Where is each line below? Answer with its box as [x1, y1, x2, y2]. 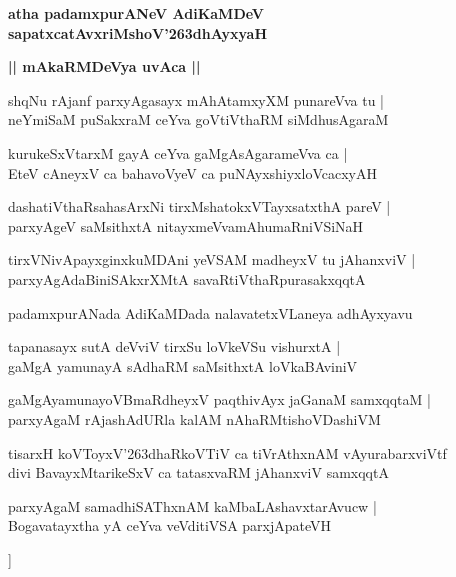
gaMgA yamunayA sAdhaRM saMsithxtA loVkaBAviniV [8, 355, 358, 376]
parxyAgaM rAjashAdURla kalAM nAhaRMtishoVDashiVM [8, 408, 381, 429]
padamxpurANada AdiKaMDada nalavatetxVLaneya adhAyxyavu [8, 302, 413, 323]
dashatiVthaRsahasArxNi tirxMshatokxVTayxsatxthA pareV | [8, 196, 391, 217]
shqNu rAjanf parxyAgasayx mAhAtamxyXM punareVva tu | [8, 89, 384, 110]
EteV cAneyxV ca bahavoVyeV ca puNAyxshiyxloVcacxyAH [8, 162, 377, 183]
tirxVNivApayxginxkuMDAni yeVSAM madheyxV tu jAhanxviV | [8, 249, 416, 270]
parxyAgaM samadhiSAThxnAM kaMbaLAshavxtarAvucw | [8, 495, 377, 516]
